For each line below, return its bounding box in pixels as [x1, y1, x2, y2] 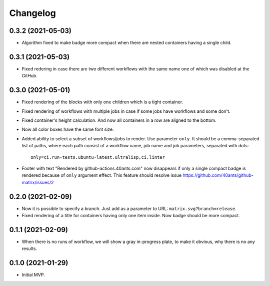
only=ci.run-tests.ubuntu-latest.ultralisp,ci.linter [30, 154, 165, 160]
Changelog [9, 7, 56, 18]
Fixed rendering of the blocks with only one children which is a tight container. [21, 99, 183, 105]
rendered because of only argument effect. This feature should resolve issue [21, 172, 182, 178]
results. [21, 246, 37, 252]
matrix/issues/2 [21, 179, 54, 185]
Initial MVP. [21, 272, 45, 278]
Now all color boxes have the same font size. [21, 126, 114, 132]
